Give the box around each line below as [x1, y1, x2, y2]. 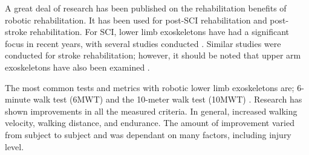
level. [5, 140, 24, 153]
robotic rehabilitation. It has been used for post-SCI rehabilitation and [5, 13, 267, 26]
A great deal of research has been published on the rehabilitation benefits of [5, 2, 287, 14]
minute [5, 93, 31, 106]
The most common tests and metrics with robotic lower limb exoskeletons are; [5, 81, 294, 93]
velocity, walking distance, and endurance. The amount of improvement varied [5, 116, 294, 129]
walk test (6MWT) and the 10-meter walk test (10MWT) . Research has [33, 93, 302, 106]
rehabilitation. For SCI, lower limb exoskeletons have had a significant [30, 25, 290, 38]
